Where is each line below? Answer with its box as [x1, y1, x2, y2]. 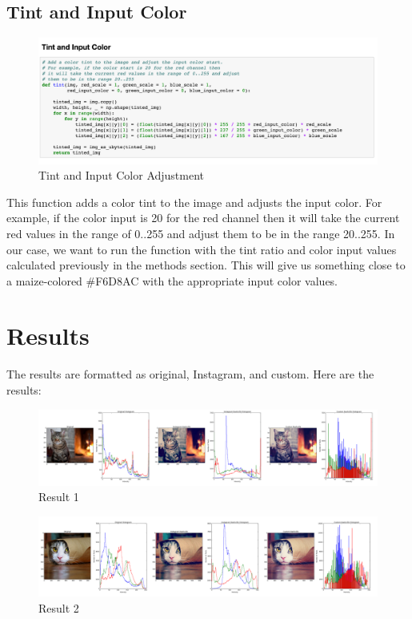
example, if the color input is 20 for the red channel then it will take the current [6, 209, 400, 226]
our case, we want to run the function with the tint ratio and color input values [6, 241, 397, 257]
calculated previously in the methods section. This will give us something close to [6, 257, 406, 273]
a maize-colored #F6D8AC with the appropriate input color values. [6, 272, 338, 289]
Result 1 [38, 488, 79, 505]
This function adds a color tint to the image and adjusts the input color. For [6, 193, 382, 210]
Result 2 [38, 599, 79, 616]
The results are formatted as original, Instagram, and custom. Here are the [6, 366, 374, 382]
